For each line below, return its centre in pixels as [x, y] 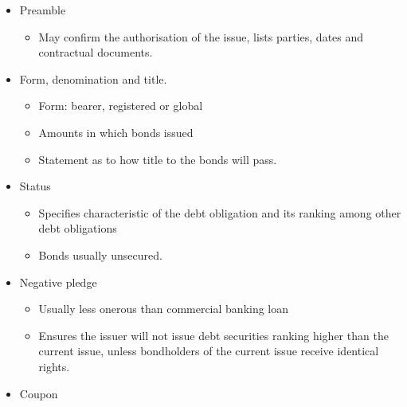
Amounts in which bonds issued [116, 132]
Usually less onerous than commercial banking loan [164, 309]
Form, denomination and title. [93, 78]
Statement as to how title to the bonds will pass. [158, 159]
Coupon [39, 393]
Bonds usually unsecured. [100, 254]
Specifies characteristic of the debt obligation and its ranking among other [220, 212]
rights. [54, 366]
